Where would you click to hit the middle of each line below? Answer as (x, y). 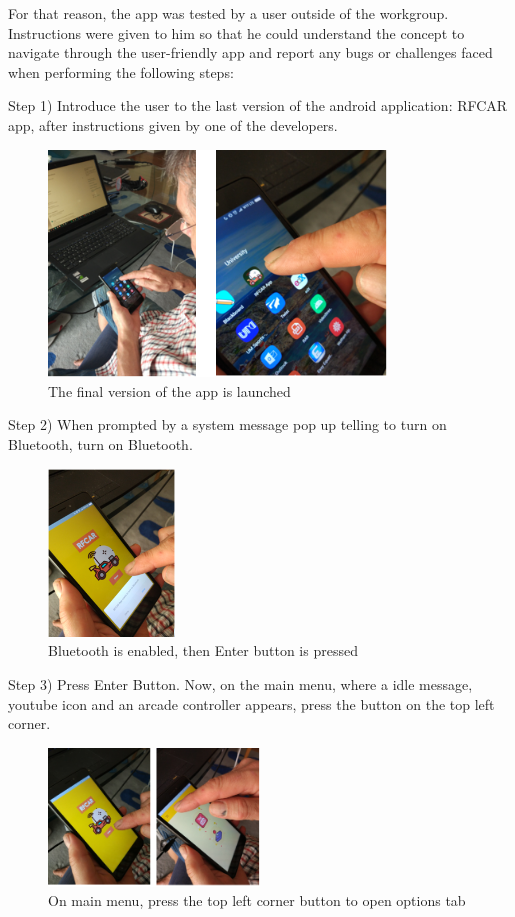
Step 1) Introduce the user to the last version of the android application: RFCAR (258, 105)
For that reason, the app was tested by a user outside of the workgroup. (228, 13)
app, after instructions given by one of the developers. (173, 124)
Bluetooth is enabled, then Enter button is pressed (203, 650)
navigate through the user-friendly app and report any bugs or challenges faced (250, 52)
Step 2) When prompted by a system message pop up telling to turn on (227, 424)
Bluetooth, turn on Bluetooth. (100, 444)
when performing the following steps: (121, 71)
